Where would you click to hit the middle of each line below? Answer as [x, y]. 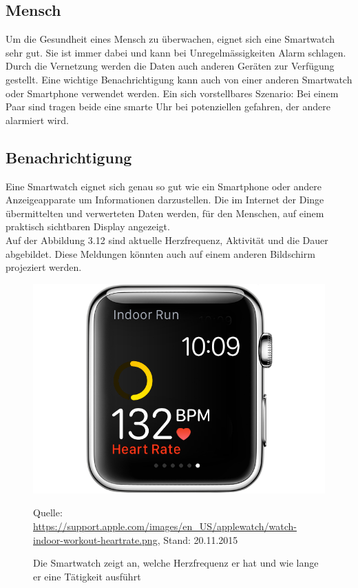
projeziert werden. [44, 267]
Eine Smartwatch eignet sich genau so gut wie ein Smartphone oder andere [164, 186]
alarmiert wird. [37, 120]
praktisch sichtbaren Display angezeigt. [88, 226]
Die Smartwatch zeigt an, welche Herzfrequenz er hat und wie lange [176, 563]
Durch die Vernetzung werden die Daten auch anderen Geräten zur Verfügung [170, 66]
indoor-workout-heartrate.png [95, 539]
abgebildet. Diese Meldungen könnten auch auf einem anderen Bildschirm [160, 253]
